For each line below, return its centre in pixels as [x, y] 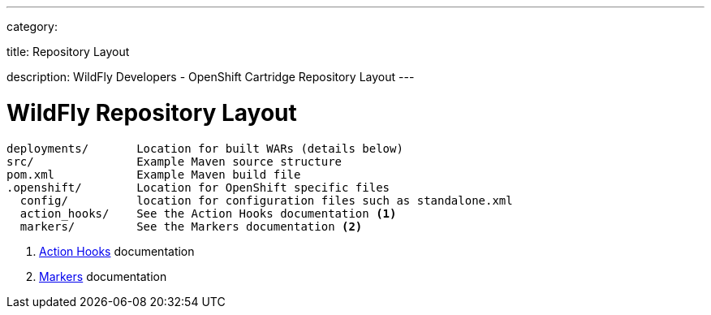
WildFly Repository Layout [152, 112]
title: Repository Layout [68, 52]
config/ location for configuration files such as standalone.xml [266, 200]
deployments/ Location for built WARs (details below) [205, 148]
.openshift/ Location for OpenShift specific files [198, 187]
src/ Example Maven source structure [175, 161]
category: [32, 26]
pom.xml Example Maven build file [154, 174]
